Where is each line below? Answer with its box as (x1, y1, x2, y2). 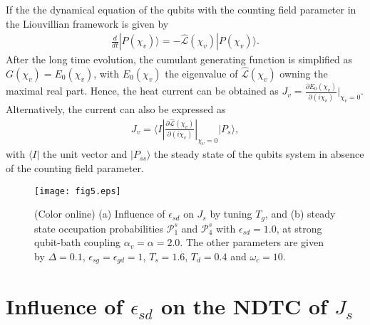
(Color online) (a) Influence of (34, 206, 165, 221)
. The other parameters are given (180, 235, 324, 250)
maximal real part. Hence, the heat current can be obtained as (6, 83, 279, 98)
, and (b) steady (264, 206, 336, 221)
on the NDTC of (161, 291, 327, 320)
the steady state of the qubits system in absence (154, 146, 364, 161)
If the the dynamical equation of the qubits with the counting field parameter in (6, 2, 356, 16)
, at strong (276, 220, 322, 235)
